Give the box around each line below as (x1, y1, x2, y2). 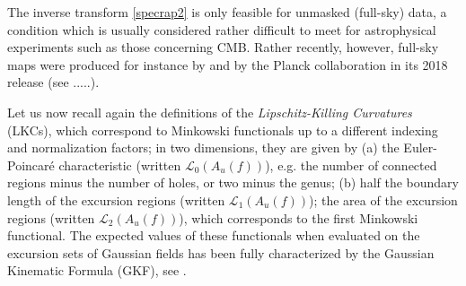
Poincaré (7, 155, 55, 174)
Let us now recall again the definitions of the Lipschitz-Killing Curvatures (7, 102, 412, 121)
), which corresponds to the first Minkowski (179, 208, 418, 227)
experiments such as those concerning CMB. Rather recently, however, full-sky (7, 38, 439, 56)
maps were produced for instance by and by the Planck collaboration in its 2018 (7, 55, 448, 74)
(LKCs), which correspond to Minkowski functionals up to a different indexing (7, 120, 438, 139)
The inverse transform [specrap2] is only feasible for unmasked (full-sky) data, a (7, 3, 447, 21)
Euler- (403, 138, 437, 157)
